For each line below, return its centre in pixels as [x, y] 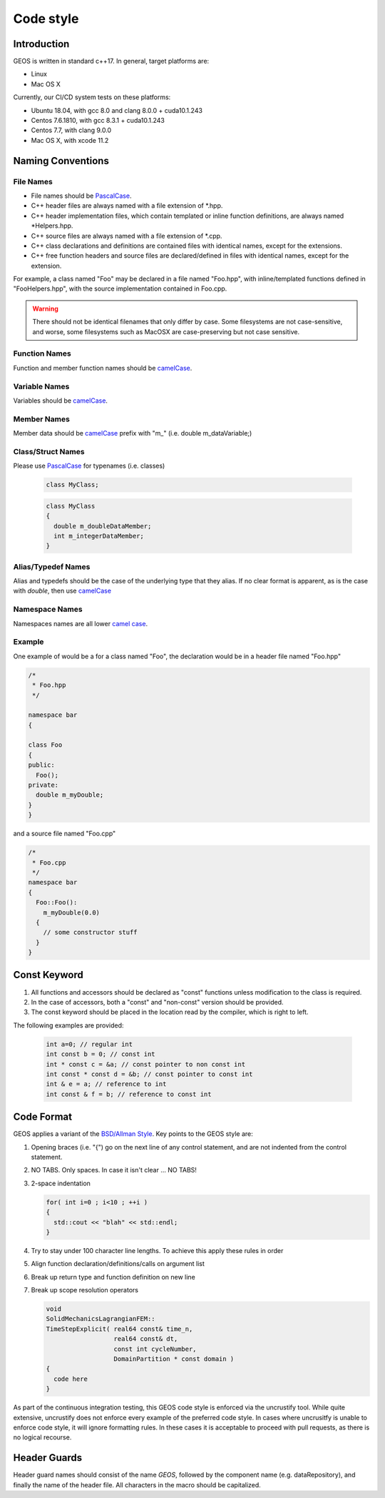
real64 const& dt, [146, 1339]
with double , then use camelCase [62, 591]
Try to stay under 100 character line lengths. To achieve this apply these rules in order [157, 1250]
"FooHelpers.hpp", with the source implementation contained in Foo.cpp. [120, 288]
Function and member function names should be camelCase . [103, 368]
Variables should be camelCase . [61, 401]
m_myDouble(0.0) [71, 913]
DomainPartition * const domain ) [174, 1359]
